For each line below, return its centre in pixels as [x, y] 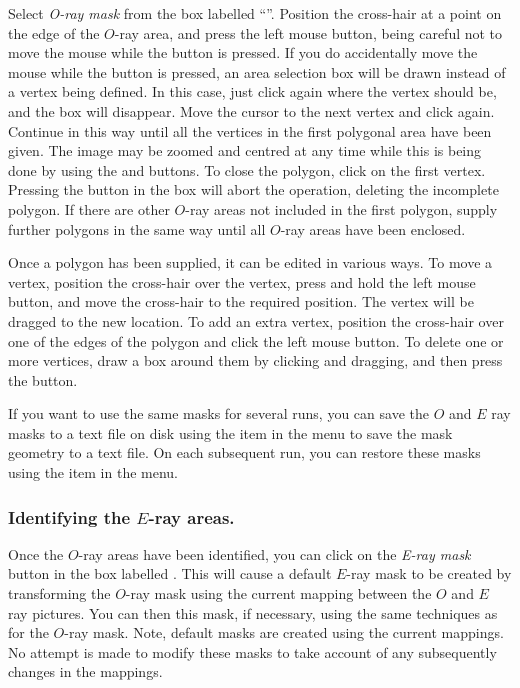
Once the [36, 553]
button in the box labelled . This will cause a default [170, 573]
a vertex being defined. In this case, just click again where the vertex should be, [252, 91]
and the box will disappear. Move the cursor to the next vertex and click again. [251, 110]
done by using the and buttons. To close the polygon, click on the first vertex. [247, 169]
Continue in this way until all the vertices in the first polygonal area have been [250, 130]
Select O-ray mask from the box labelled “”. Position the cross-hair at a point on [255, 13]
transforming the [59, 593]
